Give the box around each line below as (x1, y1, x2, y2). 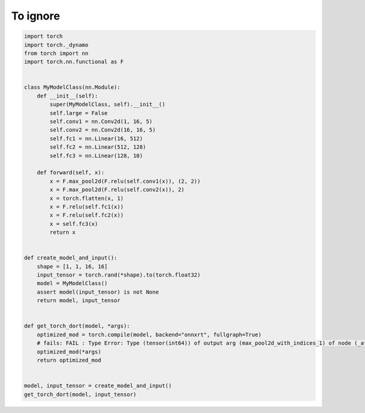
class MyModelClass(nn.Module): (24, 84, 121, 91)
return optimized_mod (36, 356, 102, 364)
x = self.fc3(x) (49, 220, 99, 227)
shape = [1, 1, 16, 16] (36, 263, 108, 270)
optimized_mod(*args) (36, 348, 102, 355)
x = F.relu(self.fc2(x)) (49, 212, 124, 219)
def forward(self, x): (36, 169, 105, 176)
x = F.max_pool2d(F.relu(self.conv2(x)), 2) (49, 186, 185, 193)
